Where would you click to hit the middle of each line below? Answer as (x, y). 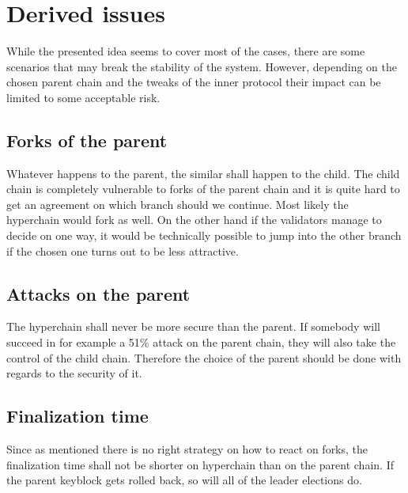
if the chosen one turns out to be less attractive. (123, 250)
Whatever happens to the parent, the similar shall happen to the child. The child (203, 173)
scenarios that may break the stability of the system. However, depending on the (202, 66)
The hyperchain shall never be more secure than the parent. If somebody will (193, 326)
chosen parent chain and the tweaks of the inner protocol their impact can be (194, 82)
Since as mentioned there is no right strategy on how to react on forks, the (187, 449)
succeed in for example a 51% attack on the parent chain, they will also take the (201, 342)
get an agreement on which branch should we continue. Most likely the (178, 204)
